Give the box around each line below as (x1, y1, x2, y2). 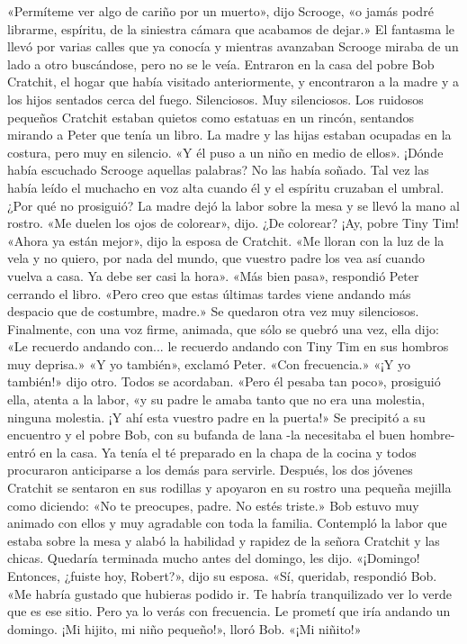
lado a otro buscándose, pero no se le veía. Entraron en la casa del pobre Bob (7, 54, 435, 73)
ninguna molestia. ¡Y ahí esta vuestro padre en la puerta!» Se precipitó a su (7, 407, 426, 426)
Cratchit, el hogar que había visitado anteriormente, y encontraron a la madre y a (7, 72, 460, 91)
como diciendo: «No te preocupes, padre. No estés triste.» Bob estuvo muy (7, 495, 419, 514)
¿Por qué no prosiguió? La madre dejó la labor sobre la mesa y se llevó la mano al (7, 195, 460, 214)
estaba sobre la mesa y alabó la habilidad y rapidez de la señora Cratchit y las (7, 531, 440, 549)
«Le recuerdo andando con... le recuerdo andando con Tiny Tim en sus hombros (7, 337, 449, 356)
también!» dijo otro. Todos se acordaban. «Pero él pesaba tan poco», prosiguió (7, 372, 441, 391)
